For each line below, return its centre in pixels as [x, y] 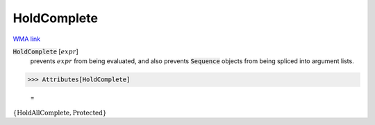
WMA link [27, 39]
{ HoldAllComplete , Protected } [60, 112]
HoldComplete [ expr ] [46, 51]
